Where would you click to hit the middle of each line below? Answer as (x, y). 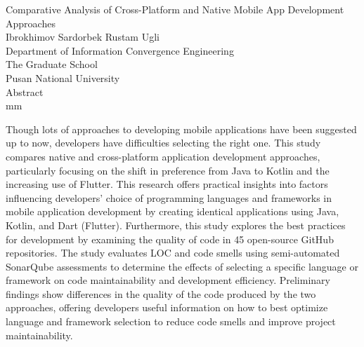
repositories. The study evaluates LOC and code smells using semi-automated (173, 253)
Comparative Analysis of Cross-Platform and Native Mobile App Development (175, 9)
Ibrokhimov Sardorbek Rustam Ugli (83, 37)
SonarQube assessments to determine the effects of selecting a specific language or (182, 266)
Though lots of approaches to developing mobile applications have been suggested (181, 129)
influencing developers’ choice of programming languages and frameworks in (169, 197)
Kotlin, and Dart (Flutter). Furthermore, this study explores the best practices (176, 225)
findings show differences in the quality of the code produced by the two (161, 293)
